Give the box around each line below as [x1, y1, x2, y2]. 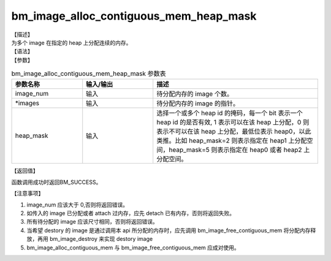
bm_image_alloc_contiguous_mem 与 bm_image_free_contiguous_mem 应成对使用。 [26, 244, 240, 251]
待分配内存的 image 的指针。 [156, 99, 239, 108]
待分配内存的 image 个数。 [156, 89, 233, 98]
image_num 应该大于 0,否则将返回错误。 [26, 201, 129, 208]
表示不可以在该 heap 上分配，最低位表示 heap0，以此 [156, 127, 311, 136]
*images [15, 99, 40, 107]
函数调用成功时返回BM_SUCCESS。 [11, 178, 102, 186]
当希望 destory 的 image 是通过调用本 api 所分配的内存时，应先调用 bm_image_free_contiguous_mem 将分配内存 [26, 227, 311, 234]
